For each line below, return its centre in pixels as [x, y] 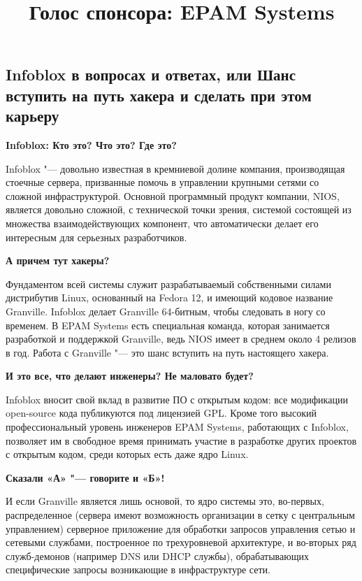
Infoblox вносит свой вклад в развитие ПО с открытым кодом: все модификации [177, 399]
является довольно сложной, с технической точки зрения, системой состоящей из [179, 209]
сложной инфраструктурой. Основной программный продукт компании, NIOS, [173, 195]
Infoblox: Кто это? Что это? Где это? [91, 144]
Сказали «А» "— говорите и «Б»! [85, 477]
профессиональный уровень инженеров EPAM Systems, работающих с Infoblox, [177, 427]
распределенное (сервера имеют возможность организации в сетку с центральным [180, 515]
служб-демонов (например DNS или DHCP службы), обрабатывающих [157, 555]
